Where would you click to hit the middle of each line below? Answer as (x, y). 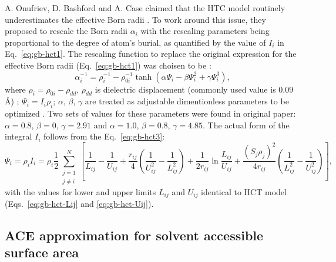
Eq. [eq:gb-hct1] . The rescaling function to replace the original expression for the (151, 54)
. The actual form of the (246, 125)
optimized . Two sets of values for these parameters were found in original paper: (150, 113)
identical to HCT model (244, 191)
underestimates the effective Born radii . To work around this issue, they (135, 19)
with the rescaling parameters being (205, 31)
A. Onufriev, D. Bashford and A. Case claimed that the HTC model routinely (145, 8)
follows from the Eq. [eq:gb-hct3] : (104, 136)
